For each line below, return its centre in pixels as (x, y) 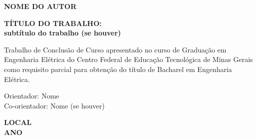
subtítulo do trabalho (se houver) (63, 33)
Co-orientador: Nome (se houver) (54, 105)
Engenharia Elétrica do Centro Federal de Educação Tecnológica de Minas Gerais (128, 59)
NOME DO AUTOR (40, 6)
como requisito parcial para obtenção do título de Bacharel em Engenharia (118, 69)
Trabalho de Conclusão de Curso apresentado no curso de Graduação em (115, 49)
